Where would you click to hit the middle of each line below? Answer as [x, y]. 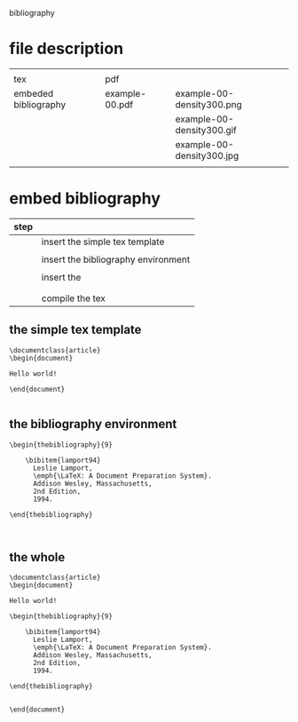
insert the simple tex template [103, 242]
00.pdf [119, 104]
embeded [34, 93]
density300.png [208, 104]
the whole [37, 557]
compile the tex [74, 298]
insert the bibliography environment [116, 259]
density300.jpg [207, 155]
